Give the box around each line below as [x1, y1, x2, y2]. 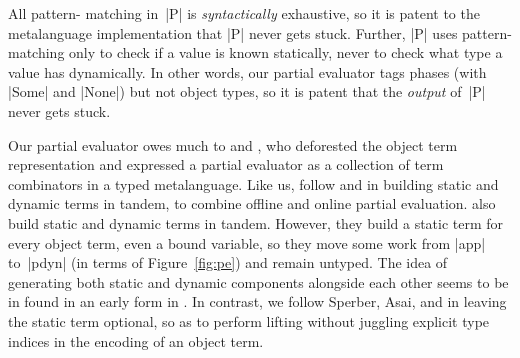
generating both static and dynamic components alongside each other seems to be [8, 271, 509, 292]
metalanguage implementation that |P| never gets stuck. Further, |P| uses [8, 22, 458, 43]
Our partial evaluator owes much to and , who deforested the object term [8, 134, 458, 155]
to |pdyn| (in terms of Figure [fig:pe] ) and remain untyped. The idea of [8, 252, 448, 273]
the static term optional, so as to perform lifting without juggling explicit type [8, 310, 490, 331]
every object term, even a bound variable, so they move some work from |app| [8, 232, 486, 253]
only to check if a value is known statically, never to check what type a [69, 42, 503, 63]
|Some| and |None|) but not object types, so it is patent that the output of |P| [8, 81, 486, 102]
